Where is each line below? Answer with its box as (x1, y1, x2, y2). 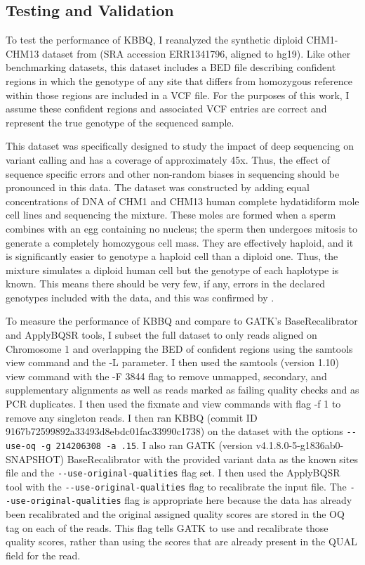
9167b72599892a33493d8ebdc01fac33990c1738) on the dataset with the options (6, 424, 343, 439)
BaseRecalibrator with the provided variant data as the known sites (67, 451, 358, 466)
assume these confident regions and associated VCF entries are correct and (6, 101, 327, 116)
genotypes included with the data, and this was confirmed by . (6, 290, 274, 304)
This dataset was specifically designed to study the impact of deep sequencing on (6, 138, 354, 153)
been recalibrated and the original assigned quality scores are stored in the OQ (6, 507, 345, 521)
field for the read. (6, 547, 81, 562)
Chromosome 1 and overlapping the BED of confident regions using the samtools (6, 341, 353, 356)
